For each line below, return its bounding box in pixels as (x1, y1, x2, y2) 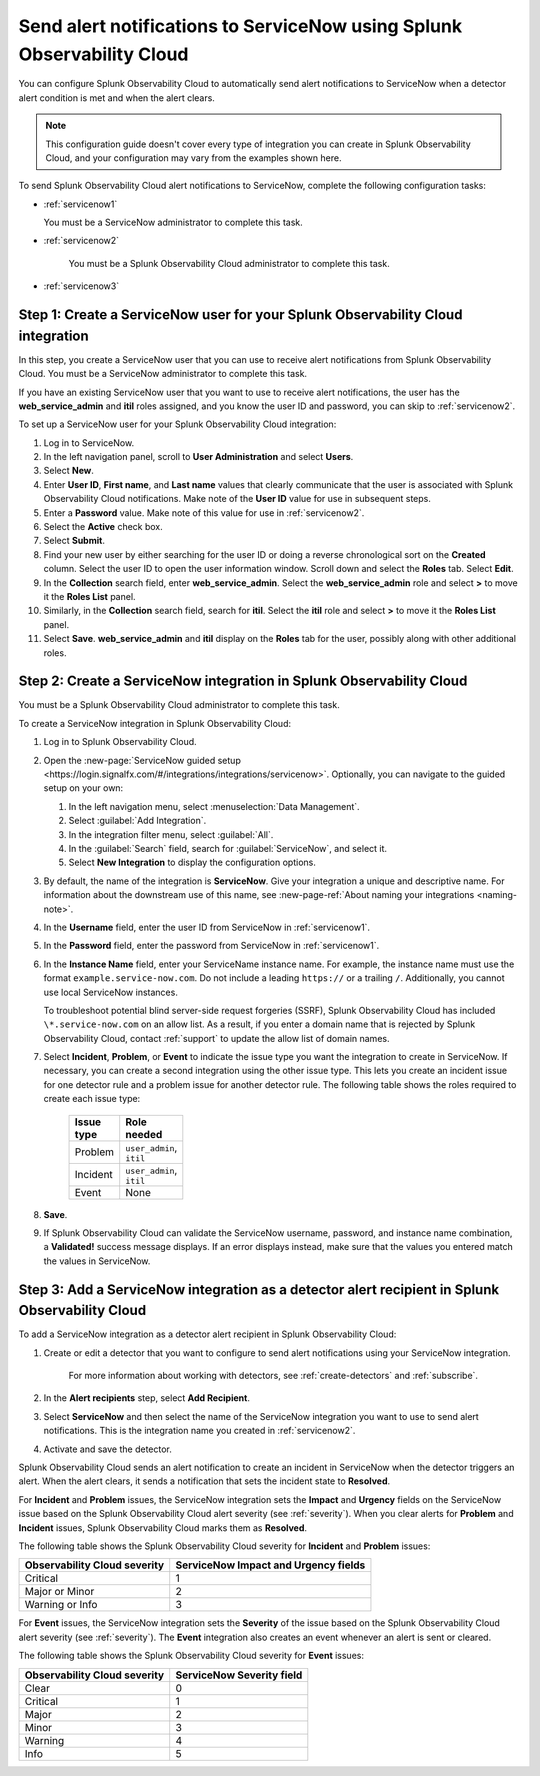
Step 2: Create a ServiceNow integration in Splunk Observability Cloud (18, 673, 468, 690)
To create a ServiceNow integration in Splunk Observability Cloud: (18, 717, 292, 729)
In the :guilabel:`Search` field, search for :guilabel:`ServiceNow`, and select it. (68, 842, 388, 854)
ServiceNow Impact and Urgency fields (175, 1558, 366, 1572)
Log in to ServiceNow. (43, 436, 135, 449)
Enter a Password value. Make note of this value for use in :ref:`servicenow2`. (43, 506, 365, 519)
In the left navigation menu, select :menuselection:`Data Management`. (68, 800, 360, 812)
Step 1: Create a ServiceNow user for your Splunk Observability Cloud (18, 306, 463, 324)
